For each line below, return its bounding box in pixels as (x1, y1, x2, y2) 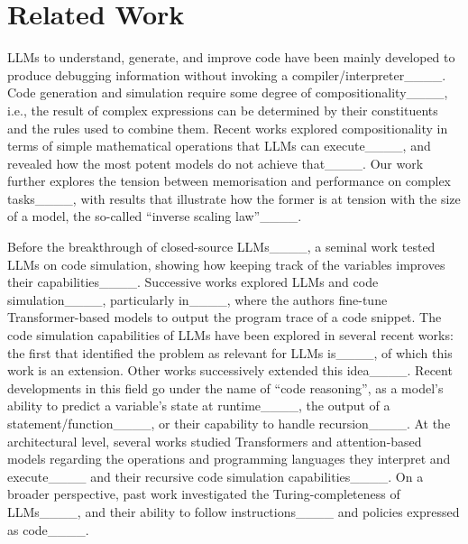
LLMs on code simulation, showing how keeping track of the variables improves (7, 254, 445, 273)
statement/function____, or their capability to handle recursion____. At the (7, 414, 451, 432)
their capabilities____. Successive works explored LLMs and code (7, 272, 379, 291)
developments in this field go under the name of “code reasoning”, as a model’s (7, 378, 444, 397)
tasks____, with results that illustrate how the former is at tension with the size (7, 189, 461, 207)
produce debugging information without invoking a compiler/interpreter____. (7, 65, 446, 84)
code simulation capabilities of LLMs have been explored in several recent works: (7, 326, 454, 345)
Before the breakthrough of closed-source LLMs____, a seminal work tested (7, 237, 436, 256)
